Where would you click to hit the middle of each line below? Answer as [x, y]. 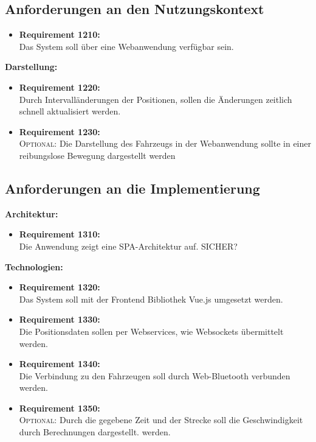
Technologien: [34, 266]
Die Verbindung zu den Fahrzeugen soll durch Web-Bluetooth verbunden [155, 375]
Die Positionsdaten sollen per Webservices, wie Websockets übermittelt [151, 331]
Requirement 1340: [60, 364]
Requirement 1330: [60, 319]
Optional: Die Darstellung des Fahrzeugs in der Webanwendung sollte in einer [165, 143]
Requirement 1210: [60, 34]
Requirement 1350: [60, 408]
